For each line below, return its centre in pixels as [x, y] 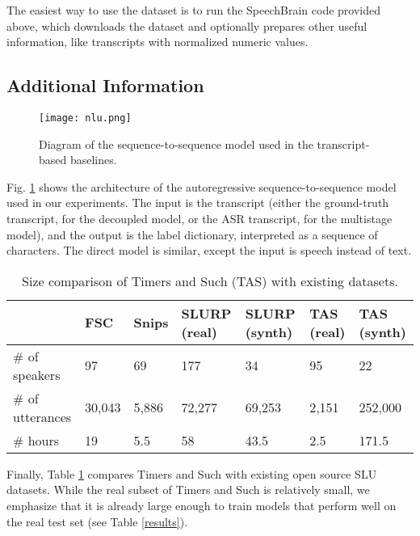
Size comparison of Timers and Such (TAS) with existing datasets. [210, 281]
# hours [36, 440]
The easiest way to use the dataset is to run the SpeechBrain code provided [194, 10]
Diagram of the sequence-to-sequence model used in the [176, 143]
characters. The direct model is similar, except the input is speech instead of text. [209, 250]
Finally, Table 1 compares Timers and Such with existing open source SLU [192, 473]
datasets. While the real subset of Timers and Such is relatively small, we [188, 490]
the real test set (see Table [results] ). [97, 521]
